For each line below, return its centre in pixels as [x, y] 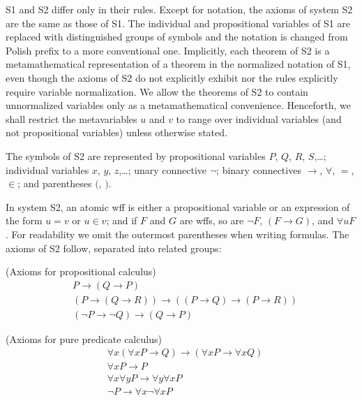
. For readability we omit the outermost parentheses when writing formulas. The [178, 234]
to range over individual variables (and [259, 118]
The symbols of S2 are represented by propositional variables [136, 155]
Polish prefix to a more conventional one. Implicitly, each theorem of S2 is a [168, 50]
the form [24, 220]
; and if [122, 220]
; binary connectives [259, 169]
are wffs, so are [212, 220]
